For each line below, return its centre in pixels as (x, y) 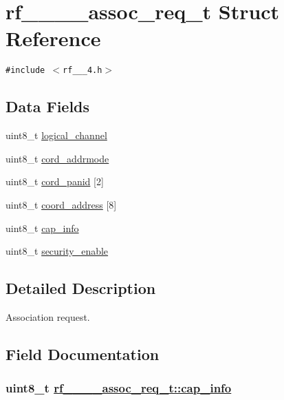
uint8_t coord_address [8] (61, 204)
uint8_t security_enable (57, 251)
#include (25, 71)
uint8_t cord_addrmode (57, 158)
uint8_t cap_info (42, 228)
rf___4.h (83, 71)
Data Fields (48, 106)
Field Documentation (83, 354)
